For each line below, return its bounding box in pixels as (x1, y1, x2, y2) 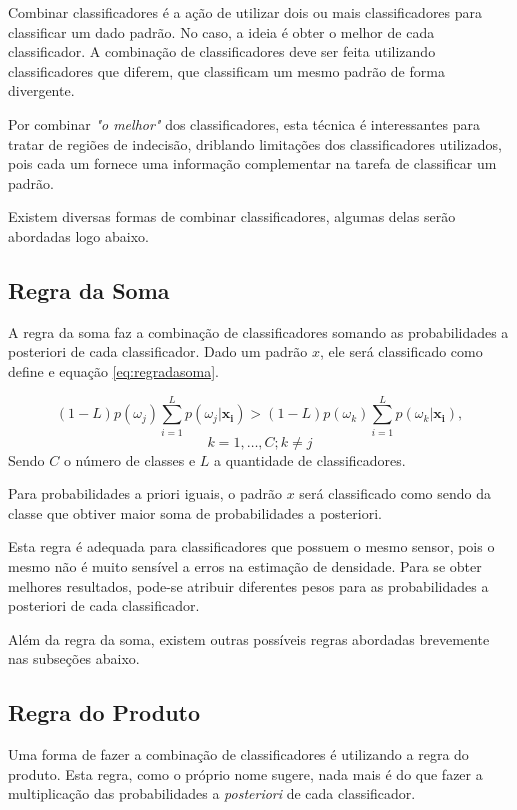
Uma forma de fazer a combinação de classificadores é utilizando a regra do (8, 744, 469, 765)
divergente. (8, 80, 75, 101)
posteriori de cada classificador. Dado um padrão (8, 341, 308, 362)
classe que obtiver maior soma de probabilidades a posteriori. (8, 502, 382, 523)
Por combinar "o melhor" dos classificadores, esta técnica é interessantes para (8, 113, 481, 134)
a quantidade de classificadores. (214, 449, 406, 470)
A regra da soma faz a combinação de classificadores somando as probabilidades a (8, 321, 509, 342)
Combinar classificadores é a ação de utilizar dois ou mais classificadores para (8, 2, 483, 22)
